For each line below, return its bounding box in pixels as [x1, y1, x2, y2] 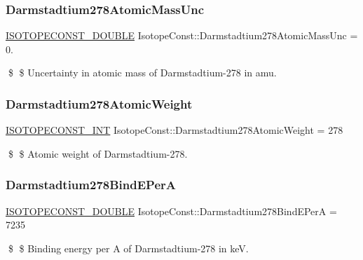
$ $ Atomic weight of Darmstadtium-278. [8, 146, 188, 160]
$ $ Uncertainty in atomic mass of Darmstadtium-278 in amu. [8, 65, 277, 80]
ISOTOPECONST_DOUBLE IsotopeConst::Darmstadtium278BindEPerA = [6, 203, 337, 218]
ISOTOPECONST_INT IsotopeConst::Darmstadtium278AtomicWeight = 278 [6, 123, 343, 137]
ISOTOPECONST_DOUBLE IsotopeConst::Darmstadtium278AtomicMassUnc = [6, 28, 358, 43]
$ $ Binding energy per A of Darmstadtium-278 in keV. [8, 240, 249, 255]
